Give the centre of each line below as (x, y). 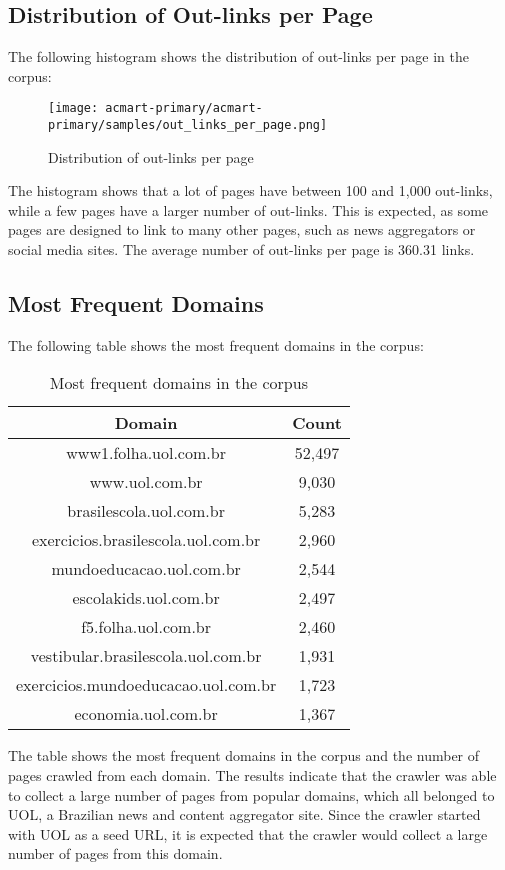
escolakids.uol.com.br (146, 598)
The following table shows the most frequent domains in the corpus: (216, 344)
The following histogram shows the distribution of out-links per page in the (238, 56)
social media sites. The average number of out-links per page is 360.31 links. (241, 249)
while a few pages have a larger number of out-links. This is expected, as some (248, 209)
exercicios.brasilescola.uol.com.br (146, 540)
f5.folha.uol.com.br (146, 627)
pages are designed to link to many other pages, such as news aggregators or (242, 229)
